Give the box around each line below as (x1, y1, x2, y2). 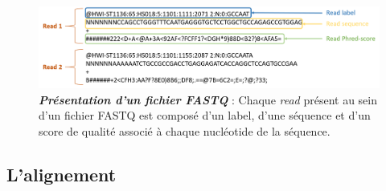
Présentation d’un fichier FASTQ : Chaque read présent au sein (39, 91, 378, 108)
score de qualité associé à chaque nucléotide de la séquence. (39, 122, 331, 139)
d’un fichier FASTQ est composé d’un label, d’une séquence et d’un (39, 107, 371, 124)
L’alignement (6, 161, 117, 186)
